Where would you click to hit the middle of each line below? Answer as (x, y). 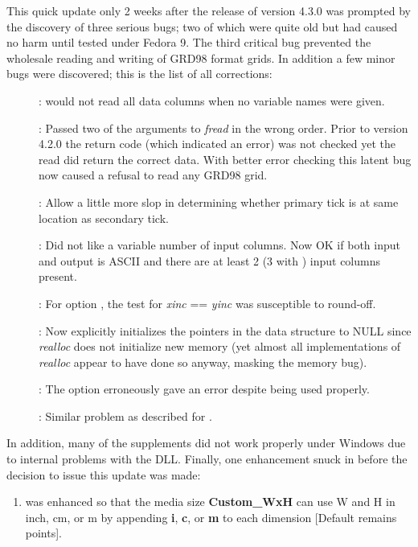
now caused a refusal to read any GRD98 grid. (153, 175)
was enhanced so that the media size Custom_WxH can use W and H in (210, 502)
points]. (44, 533)
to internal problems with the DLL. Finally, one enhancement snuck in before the (207, 459)
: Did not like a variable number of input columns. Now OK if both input (219, 245)
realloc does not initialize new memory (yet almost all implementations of (220, 346)
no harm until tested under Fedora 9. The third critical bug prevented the (189, 42)
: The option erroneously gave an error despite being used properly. (204, 389)
